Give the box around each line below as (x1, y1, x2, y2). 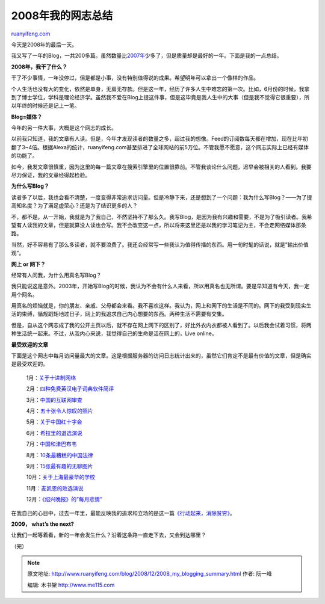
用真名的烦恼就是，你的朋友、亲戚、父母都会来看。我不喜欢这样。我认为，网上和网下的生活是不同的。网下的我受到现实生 (11, 302, 312, 309)
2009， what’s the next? (11, 520, 75, 528)
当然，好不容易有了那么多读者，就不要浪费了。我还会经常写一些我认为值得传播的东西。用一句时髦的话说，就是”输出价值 (11, 241, 309, 248)
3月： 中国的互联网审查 (26, 396, 82, 403)
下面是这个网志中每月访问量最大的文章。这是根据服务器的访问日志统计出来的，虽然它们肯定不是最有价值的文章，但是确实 (11, 352, 312, 359)
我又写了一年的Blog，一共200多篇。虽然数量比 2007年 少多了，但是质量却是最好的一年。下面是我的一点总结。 (11, 52, 282, 60)
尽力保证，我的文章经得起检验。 (11, 171, 90, 179)
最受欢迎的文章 (11, 341, 48, 348)
